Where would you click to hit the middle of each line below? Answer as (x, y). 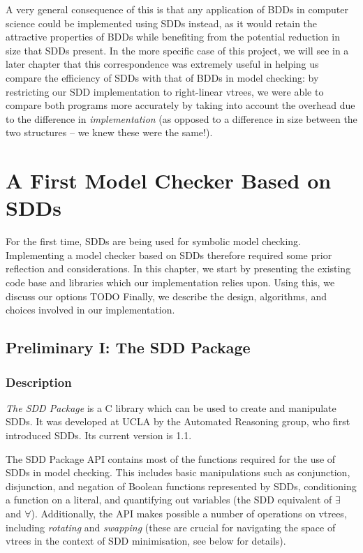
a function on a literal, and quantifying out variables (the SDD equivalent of (169, 500)
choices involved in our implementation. (90, 310)
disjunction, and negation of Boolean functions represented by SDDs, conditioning (181, 486)
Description (39, 382)
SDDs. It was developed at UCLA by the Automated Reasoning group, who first (178, 421)
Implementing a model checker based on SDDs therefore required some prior (169, 255)
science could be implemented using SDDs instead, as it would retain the (162, 23)
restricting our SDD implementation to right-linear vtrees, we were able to (165, 91)
